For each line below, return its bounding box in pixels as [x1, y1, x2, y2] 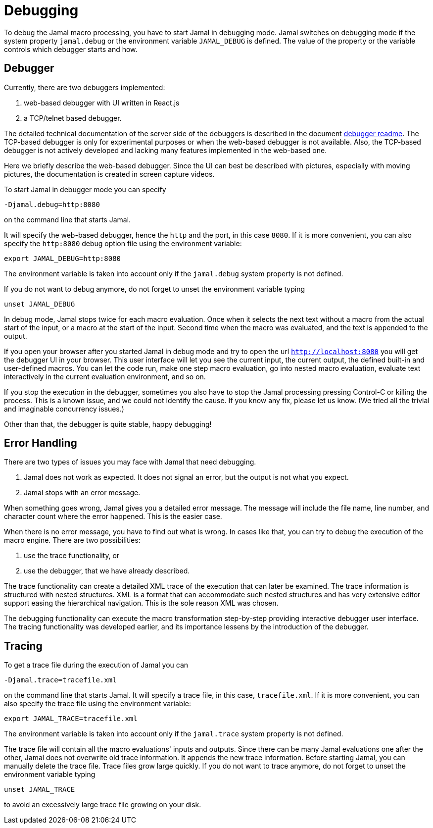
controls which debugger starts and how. [4, 45, 138, 53]
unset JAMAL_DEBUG [4, 300, 75, 308]
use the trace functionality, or [24, 551, 120, 560]
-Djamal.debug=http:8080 [4, 200, 100, 208]
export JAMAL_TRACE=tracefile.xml [4, 715, 138, 723]
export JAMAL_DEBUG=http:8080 [4, 254, 121, 262]
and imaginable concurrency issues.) [4, 404, 124, 413]
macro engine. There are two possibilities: [4, 536, 141, 545]
